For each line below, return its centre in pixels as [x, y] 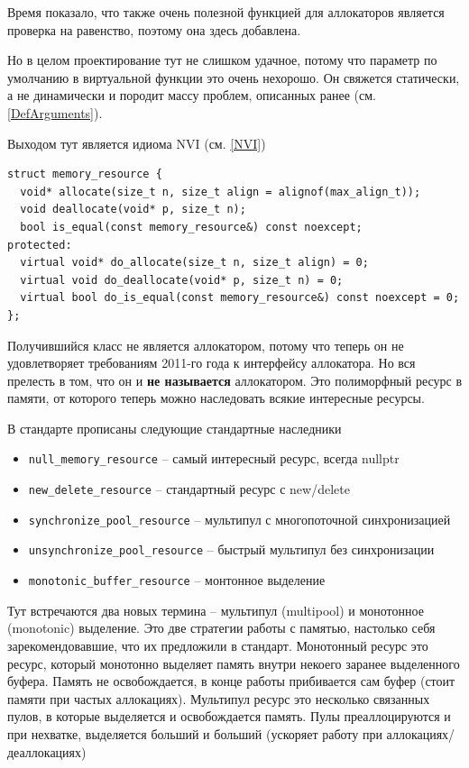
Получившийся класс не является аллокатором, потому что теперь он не [206, 345]
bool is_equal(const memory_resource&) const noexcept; [191, 227]
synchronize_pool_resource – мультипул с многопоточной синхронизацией [239, 519]
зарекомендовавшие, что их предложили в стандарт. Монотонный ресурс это [218, 645]
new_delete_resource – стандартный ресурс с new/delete [189, 489]
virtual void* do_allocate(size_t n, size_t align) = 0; [194, 263]
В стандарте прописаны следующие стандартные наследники [175, 428]
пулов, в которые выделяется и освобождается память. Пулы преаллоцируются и [229, 716]
